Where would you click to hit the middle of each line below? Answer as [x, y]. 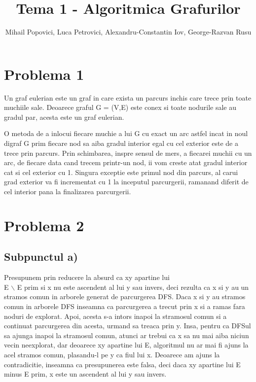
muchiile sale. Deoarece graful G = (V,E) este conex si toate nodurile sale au [120, 107]
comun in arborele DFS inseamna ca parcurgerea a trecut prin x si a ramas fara [125, 306]
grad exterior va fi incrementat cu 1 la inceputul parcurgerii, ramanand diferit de [126, 182]
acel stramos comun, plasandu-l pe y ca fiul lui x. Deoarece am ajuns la [112, 354]
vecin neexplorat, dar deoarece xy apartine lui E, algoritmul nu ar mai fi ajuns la [126, 345]
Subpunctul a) [41, 257]
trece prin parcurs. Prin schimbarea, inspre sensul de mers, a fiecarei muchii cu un [128, 153]
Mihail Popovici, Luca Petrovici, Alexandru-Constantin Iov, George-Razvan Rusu [128, 32]
